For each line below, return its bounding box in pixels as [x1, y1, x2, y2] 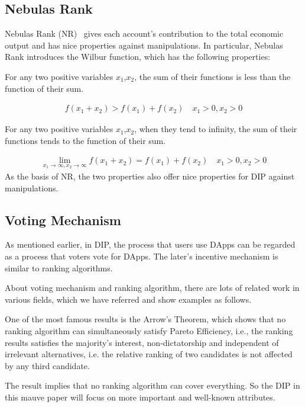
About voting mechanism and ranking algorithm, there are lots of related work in [5, 281, 300, 294]
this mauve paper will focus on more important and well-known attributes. [5, 390, 275, 403]
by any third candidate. [5, 359, 90, 371]
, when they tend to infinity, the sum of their [134, 123, 297, 135]
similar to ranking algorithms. [5, 261, 113, 274]
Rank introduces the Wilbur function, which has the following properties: [5, 50, 271, 63]
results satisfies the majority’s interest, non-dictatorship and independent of [5, 336, 279, 348]
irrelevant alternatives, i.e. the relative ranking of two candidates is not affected [5, 348, 293, 360]
